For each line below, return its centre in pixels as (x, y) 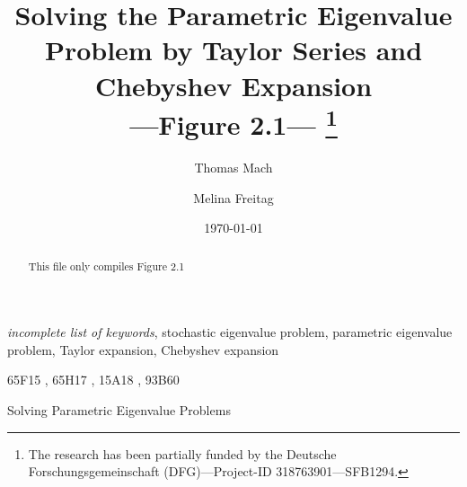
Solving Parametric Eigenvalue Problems (119, 410)
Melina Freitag (233, 197)
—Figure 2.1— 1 (233, 122)
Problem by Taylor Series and (233, 50)
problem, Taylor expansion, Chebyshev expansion (143, 349)
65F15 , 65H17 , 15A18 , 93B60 (93, 380)
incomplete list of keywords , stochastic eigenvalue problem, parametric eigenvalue (230, 332)
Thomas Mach (233, 168)
